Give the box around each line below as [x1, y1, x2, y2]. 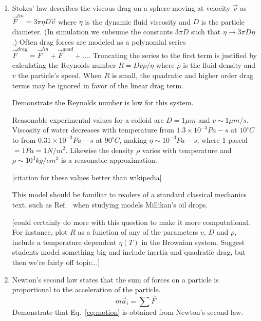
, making [119, 134, 147, 145]
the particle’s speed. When [18, 70, 102, 80]
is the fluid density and [183, 60, 256, 70]
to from [12, 134, 36, 145]
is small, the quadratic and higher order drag [111, 70, 254, 80]
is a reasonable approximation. [61, 155, 157, 165]
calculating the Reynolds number [12, 60, 116, 70]
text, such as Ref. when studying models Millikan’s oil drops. [12, 199, 208, 210]
